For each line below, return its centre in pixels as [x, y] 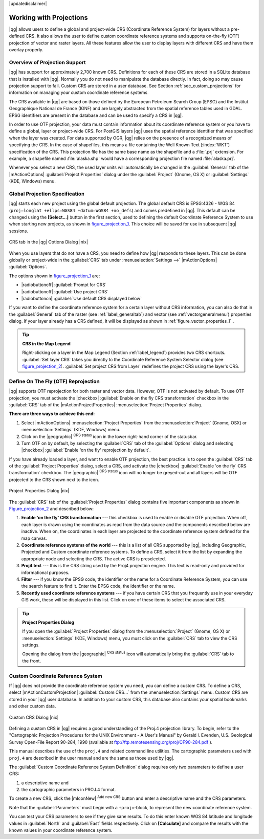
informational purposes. [45, 573]
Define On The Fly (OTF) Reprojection [54, 381]
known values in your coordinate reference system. [61, 830]
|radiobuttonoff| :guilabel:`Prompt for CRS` [64, 285]
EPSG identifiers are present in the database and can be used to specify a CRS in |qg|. [96, 115]
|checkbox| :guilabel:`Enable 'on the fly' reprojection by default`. [86, 450]
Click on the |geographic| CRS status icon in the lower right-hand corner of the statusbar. [109, 436]
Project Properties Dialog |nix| [39, 491]
